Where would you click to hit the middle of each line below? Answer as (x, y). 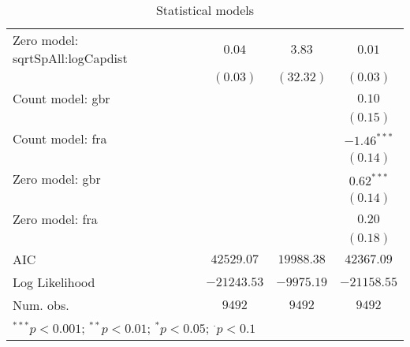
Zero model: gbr (57, 179)
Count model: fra (60, 138)
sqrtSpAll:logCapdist (70, 58)
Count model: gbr (61, 98)
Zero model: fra (55, 219)
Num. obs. (41, 305)
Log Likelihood (54, 282)
